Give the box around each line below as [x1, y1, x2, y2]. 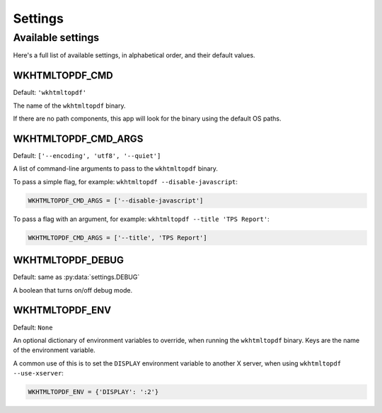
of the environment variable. [13, 346, 95, 354]
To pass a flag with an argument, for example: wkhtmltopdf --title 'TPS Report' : [13, 215, 270, 223]
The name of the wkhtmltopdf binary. [13, 101, 126, 110]
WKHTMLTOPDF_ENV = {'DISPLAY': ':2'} [28, 388, 159, 396]
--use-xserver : [13, 369, 64, 378]
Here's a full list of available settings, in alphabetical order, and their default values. [13, 51, 255, 60]
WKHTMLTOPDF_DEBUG [13, 254, 124, 266]
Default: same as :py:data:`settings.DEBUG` [13, 273, 140, 281]
